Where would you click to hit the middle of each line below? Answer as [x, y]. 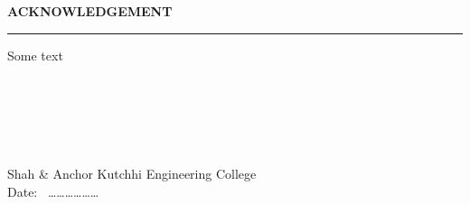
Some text [35, 55]
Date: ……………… [53, 191]
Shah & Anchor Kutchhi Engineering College [132, 174]
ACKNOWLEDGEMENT [90, 11]
